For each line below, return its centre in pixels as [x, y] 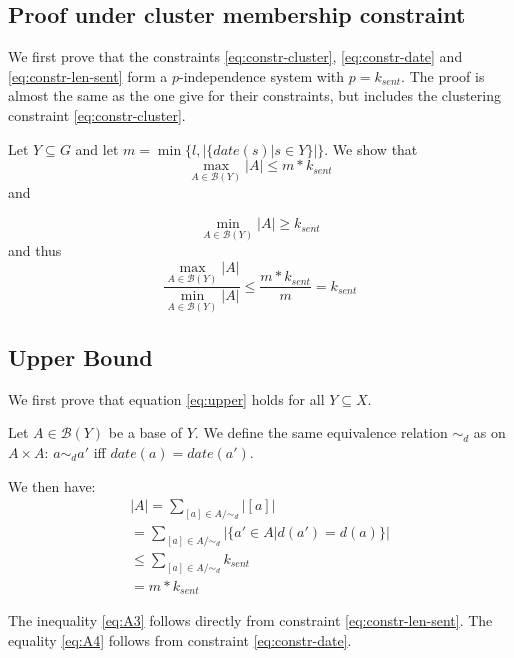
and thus [35, 250]
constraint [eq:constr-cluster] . [97, 114]
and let [97, 148]
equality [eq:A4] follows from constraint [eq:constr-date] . [180, 639]
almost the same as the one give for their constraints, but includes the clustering [255, 95]
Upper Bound [80, 356]
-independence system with [262, 75]
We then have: [52, 485]
